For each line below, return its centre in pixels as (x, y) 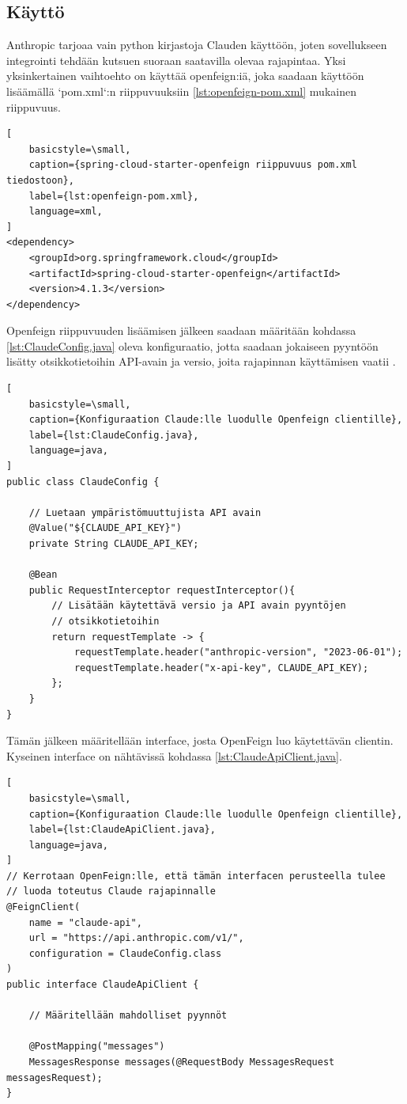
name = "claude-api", (85, 922)
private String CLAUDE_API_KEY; (114, 544)
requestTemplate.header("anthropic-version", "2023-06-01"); (238, 653)
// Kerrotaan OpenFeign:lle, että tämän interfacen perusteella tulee (196, 876)
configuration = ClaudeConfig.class (125, 953)
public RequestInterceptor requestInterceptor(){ (162, 590)
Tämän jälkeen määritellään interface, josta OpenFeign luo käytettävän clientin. (200, 740)
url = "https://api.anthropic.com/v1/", (136, 938)
